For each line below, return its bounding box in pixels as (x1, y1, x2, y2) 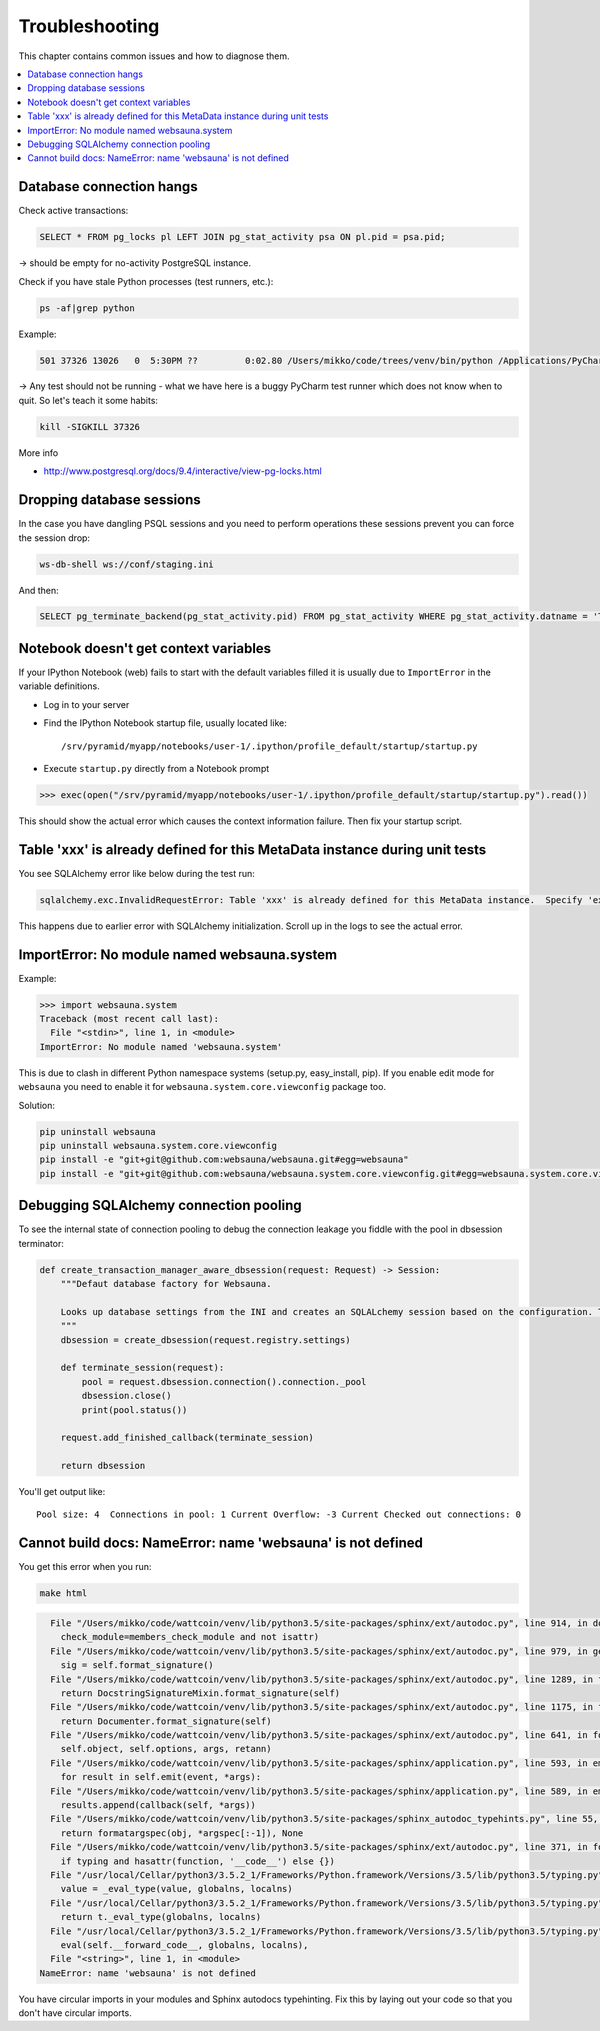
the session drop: (18, 531, 90, 544)
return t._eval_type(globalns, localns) (60, 1911, 262, 1923)
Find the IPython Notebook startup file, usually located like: (43, 717, 287, 729)
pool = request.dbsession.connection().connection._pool (81, 1376, 367, 1387)
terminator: (18, 1237, 65, 1249)
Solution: (18, 1099, 55, 1111)
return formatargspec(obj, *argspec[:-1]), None (60, 1827, 304, 1839)
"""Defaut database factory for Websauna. (60, 1278, 272, 1290)
